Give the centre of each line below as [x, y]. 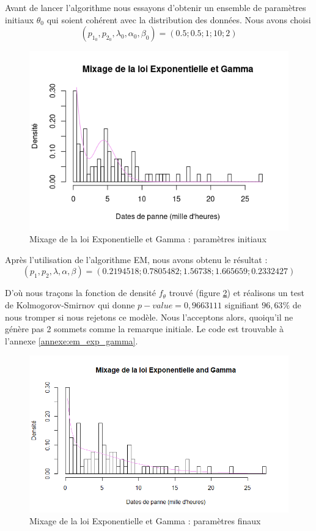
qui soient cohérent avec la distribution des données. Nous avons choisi [179, 19]
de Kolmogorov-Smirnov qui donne [70, 305]
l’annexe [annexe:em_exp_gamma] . [72, 340]
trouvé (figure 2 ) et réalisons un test [237, 293]
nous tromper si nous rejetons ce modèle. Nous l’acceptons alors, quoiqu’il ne [149, 317]
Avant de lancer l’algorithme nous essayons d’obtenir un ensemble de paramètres [156, 7]
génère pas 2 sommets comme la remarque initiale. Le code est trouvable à [144, 329]
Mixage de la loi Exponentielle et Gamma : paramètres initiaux [148, 239]
